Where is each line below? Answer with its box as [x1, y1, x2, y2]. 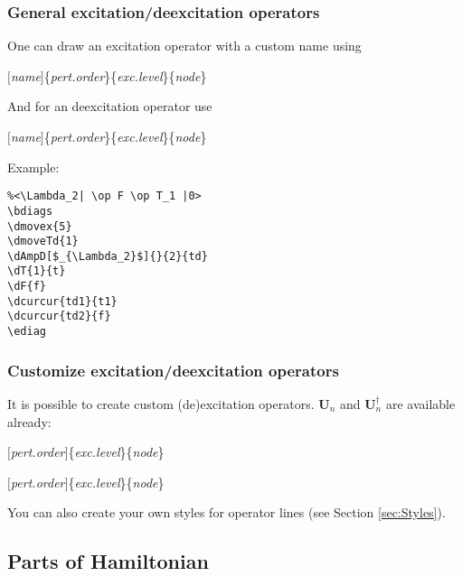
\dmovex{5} [7, 219, 72, 233]
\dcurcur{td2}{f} [7, 310, 111, 323]
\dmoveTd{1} [7, 235, 79, 248]
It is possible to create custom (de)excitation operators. [7, 394, 315, 413]
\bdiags [7, 204, 53, 218]
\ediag [7, 325, 46, 339]
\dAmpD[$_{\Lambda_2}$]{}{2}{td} [7, 249, 208, 263]
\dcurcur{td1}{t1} [7, 294, 118, 308]
